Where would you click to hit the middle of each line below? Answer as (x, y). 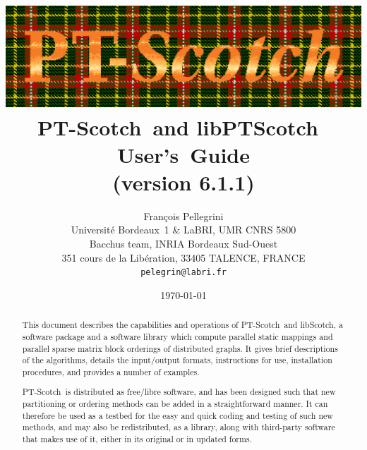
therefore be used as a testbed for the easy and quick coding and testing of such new (178, 415)
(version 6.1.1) (183, 182)
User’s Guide (183, 154)
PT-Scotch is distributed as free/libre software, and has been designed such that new (179, 392)
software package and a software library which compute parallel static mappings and (178, 336)
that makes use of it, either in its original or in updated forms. (137, 439)
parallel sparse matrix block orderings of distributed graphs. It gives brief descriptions (180, 348)
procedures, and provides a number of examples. (111, 371)
